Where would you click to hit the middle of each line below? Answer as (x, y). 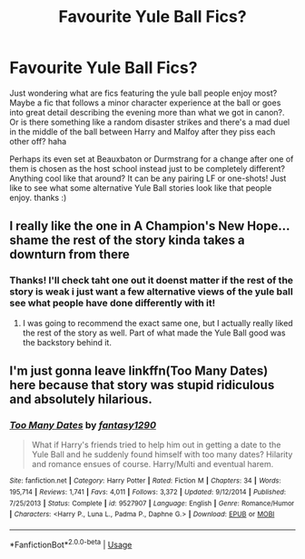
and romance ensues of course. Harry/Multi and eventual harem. (152, 464)
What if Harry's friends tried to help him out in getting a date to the (156, 445)
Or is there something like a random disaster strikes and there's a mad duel (150, 122)
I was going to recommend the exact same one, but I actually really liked (157, 323)
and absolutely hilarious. (81, 399)
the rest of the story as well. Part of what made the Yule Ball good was (154, 333)
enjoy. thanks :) (38, 197)
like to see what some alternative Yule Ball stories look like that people (141, 187)
